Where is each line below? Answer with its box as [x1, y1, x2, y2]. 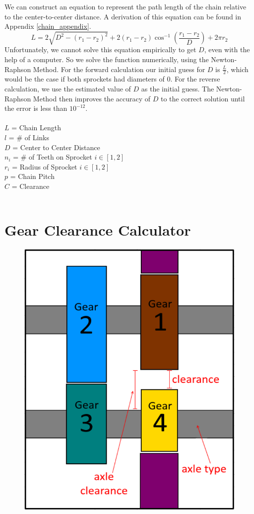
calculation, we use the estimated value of [4, 84, 131, 94]
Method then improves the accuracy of [33, 93, 151, 103]
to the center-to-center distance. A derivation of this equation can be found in [4, 11, 242, 21]
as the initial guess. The [141, 84, 214, 94]
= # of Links [8, 132, 50, 143]
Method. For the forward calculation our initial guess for [33, 64, 205, 74]
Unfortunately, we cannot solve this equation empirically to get [4, 44, 196, 55]
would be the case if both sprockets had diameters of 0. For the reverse [4, 74, 220, 84]
